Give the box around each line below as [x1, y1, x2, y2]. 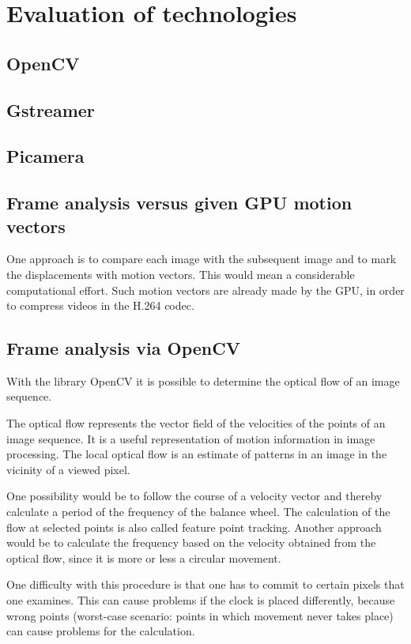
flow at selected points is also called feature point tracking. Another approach [6, 518, 382, 535]
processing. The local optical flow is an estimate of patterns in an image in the [6, 446, 387, 462]
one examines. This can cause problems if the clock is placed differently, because [6, 592, 395, 608]
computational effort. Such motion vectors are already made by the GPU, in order [6, 281, 405, 298]
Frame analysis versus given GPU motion [6, 190, 353, 215]
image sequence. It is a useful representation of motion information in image [6, 430, 375, 446]
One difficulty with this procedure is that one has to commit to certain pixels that [6, 576, 405, 593]
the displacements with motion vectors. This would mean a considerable [6, 266, 355, 282]
